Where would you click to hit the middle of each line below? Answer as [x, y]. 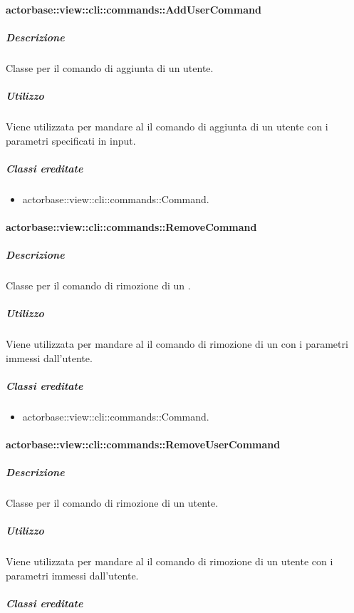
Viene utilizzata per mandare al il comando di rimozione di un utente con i [170, 561]
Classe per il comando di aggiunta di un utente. [110, 67]
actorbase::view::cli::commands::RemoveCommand [131, 226]
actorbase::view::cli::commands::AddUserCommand [134, 9]
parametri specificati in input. [71, 140]
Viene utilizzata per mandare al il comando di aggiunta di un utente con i [167, 126]
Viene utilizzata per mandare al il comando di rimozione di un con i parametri [177, 344]
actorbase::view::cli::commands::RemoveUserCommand [143, 444]
